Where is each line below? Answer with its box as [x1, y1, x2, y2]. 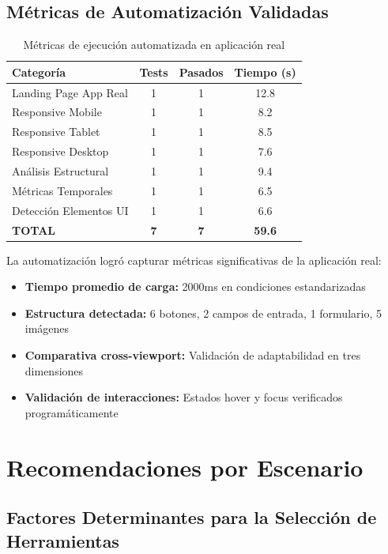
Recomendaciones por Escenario [6, 450, 364, 483]
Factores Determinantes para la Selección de [6, 505, 377, 530]
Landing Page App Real [12, 84, 128, 100]
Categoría [12, 63, 66, 80]
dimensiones [24, 362, 84, 379]
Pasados [179, 63, 224, 80]
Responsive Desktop [12, 143, 109, 160]
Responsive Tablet [12, 123, 100, 140]
